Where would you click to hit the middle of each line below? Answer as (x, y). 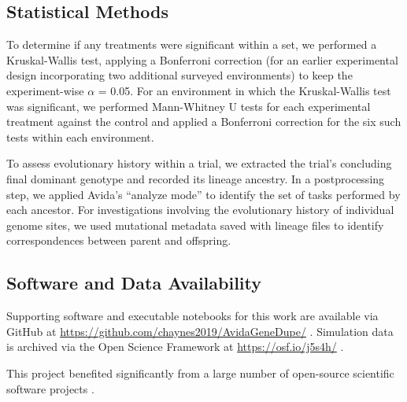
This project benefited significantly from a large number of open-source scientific (200, 372)
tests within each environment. (80, 136)
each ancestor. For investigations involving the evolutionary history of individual (200, 210)
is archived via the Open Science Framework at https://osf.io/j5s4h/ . (175, 347)
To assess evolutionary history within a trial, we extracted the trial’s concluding (199, 163)
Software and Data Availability (134, 283)
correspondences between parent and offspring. (119, 240)
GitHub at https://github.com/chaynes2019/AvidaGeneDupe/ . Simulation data (200, 331)
